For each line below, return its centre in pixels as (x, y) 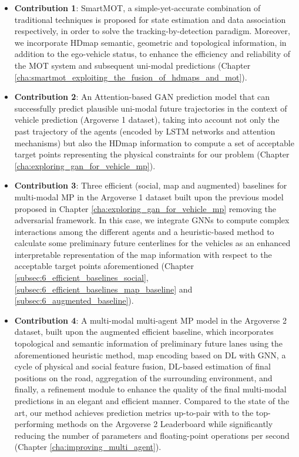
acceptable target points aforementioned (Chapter (104, 266)
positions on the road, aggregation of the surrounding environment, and (143, 377)
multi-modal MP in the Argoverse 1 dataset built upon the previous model (149, 196)
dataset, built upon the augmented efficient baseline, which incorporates (144, 332)
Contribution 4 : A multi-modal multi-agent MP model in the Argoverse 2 (150, 320)
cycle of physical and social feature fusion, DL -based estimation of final (142, 366)
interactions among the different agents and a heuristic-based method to (144, 231)
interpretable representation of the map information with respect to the (143, 254)
